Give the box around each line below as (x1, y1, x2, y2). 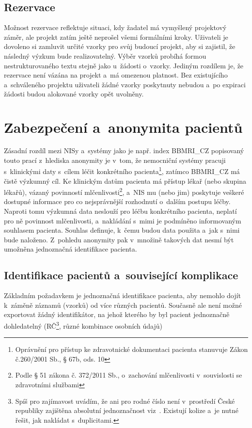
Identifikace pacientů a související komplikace (4, 268, 238, 283)
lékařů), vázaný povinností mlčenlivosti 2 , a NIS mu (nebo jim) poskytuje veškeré (4, 186, 244, 197)
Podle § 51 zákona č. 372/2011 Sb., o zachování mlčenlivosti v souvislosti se (15, 370, 242, 380)
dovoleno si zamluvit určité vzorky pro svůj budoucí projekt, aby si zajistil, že (4, 41, 236, 51)
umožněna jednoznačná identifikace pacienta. (4, 244, 137, 254)
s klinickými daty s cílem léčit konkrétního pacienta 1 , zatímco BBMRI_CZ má (4, 165, 240, 176)
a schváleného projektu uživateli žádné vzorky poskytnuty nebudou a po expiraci (4, 79, 246, 89)
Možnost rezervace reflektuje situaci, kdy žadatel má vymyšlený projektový (4, 22, 227, 32)
